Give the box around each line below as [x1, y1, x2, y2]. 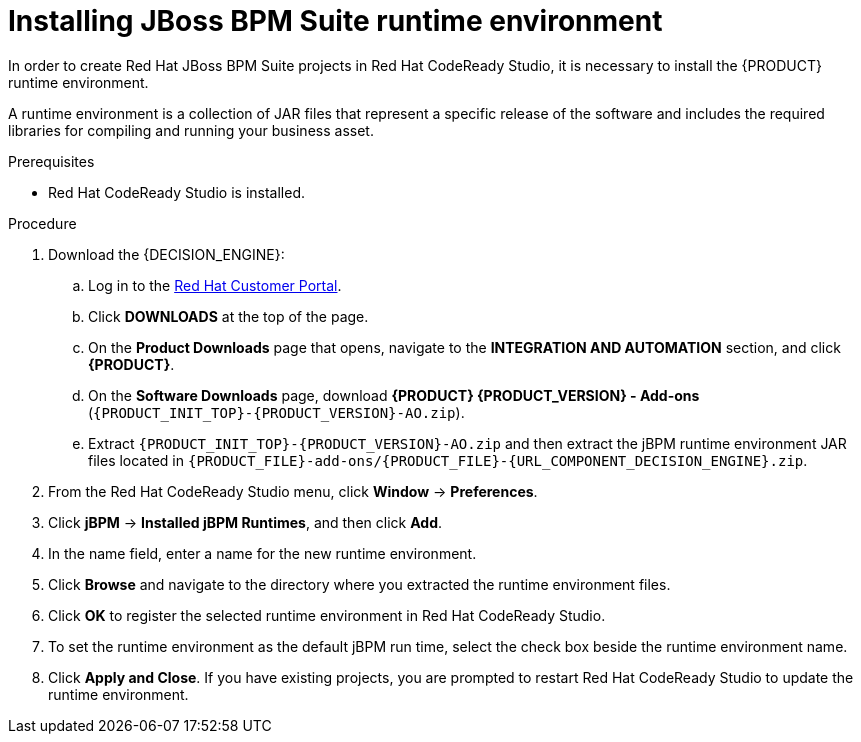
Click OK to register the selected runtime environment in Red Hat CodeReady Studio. [48, 606, 606, 624]
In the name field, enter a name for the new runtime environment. [48, 544, 477, 562]
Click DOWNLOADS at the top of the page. [88, 307, 369, 325]
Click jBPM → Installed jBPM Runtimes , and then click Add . [48, 513, 442, 531]
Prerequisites [8, 152, 95, 170]
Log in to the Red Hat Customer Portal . [88, 276, 342, 294]
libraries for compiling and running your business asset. [8, 121, 374, 139]
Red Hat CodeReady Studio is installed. [48, 183, 305, 201]
